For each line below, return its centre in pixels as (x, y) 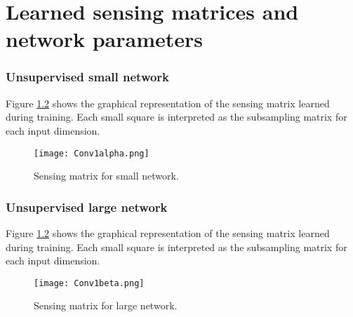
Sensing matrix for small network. (106, 176)
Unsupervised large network (87, 207)
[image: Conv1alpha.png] (92, 153)
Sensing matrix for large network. (106, 305)
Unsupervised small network (88, 77)
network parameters (105, 39)
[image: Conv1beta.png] (89, 283)
